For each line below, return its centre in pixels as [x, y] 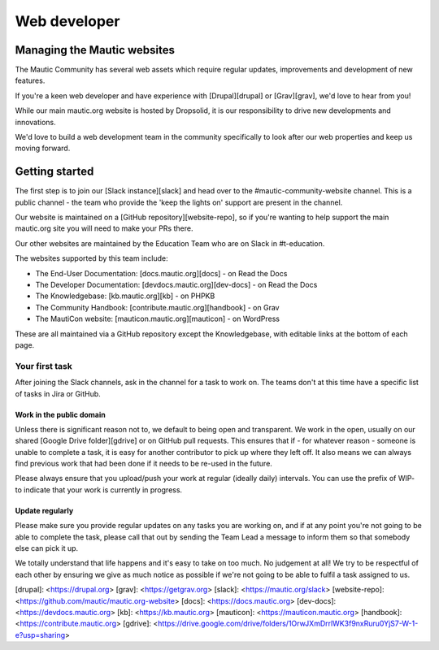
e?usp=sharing [40, 635]
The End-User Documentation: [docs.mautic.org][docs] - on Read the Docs [161, 273]
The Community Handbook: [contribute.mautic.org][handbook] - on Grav [157, 307]
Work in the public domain [60, 414]
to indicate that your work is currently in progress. [99, 490]
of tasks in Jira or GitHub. [58, 393]
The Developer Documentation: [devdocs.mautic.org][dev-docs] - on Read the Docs [176, 285]
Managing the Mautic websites [95, 50]
